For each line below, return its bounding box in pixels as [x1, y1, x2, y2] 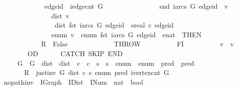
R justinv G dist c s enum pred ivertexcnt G [24, 67, 169, 77]
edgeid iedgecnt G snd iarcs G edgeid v [44, 1, 228, 11]
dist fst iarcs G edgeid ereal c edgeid [54, 20, 174, 30]
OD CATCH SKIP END [27, 48, 123, 58]
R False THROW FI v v [41, 39, 234, 49]
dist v [51, 10, 70, 20]
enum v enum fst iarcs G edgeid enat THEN [51, 29, 202, 39]
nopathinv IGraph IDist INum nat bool [3, 76, 143, 87]
